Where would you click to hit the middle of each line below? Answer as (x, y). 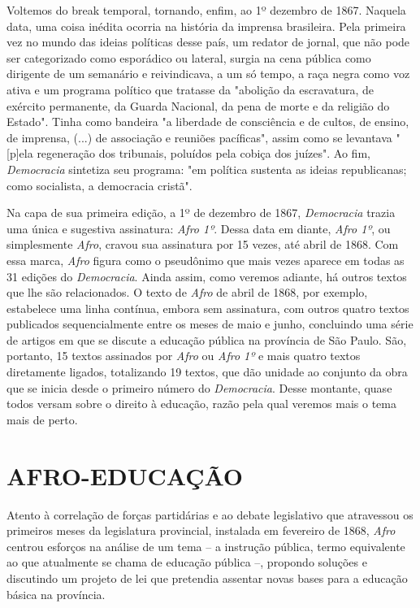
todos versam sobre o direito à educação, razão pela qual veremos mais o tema (202, 404)
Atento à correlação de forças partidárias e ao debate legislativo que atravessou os (210, 514)
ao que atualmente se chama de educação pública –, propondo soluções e (187, 562)
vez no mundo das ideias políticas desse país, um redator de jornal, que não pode (208, 42)
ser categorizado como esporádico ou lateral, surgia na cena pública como (189, 57)
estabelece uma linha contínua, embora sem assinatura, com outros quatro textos (208, 308)
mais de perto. (42, 419)
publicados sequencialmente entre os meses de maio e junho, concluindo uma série (210, 324)
